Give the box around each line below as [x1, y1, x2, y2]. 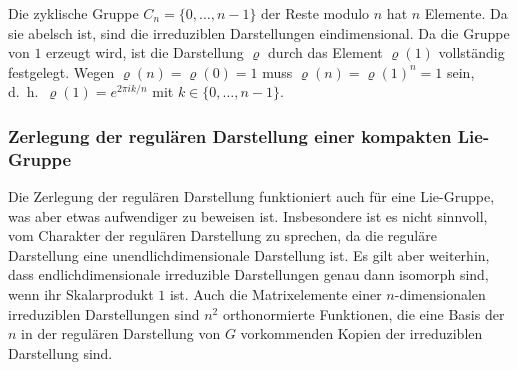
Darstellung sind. [8, 342, 113, 363]
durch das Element [268, 42, 383, 63]
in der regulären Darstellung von [21, 323, 221, 344]
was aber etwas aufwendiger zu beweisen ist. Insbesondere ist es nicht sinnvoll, [8, 205, 488, 226]
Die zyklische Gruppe [8, 3, 139, 23]
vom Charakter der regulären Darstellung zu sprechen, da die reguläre [8, 225, 437, 246]
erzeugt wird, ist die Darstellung [46, 42, 244, 63]
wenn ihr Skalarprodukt [8, 284, 154, 305]
